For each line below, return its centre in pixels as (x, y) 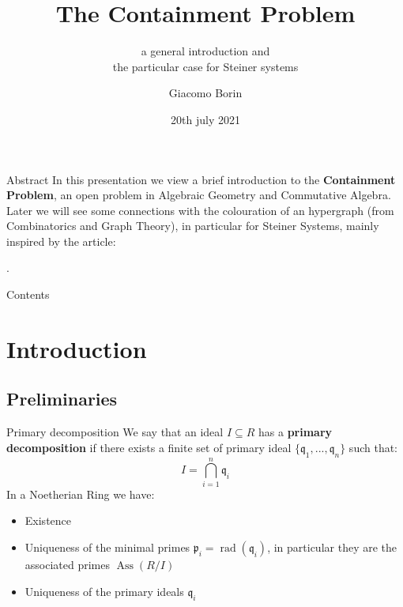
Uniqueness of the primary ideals (104, 591)
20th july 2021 (205, 119)
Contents (28, 294)
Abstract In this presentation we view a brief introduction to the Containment (201, 179)
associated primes (67, 564)
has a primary (296, 432)
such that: (373, 447)
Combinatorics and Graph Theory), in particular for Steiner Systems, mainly (193, 226)
